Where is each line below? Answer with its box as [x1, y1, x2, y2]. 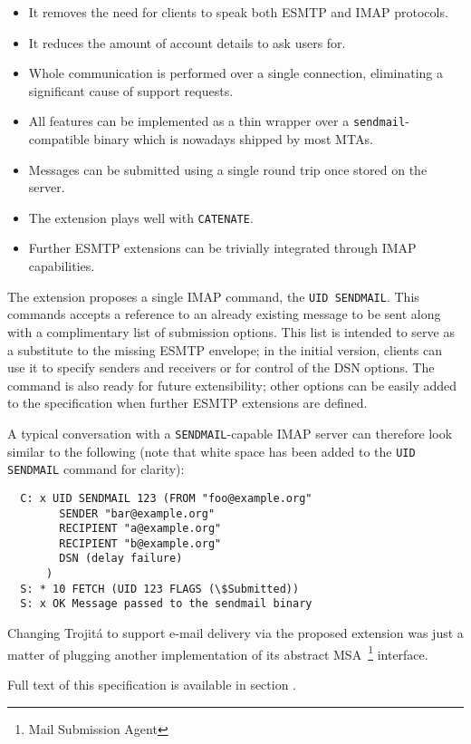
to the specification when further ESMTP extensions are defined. [7, 393, 368, 412]
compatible [28, 130, 90, 149]
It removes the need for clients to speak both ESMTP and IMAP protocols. [28, 3, 448, 21]
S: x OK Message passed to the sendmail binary [20, 597, 312, 611]
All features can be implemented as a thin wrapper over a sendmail [28, 111, 406, 130]
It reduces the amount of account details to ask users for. [28, 33, 346, 52]
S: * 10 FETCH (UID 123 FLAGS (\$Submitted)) [20, 582, 300, 595]
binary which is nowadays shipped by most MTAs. [93, 130, 373, 149]
